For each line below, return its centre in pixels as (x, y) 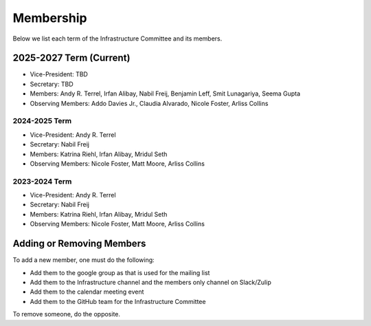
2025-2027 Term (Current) (71, 58)
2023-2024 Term (42, 181)
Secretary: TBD (52, 84)
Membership (50, 18)
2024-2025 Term (42, 121)
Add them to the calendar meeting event (87, 292)
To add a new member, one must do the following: (83, 260)
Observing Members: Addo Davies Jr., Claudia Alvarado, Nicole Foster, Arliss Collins (149, 103)
